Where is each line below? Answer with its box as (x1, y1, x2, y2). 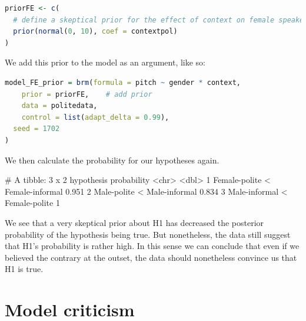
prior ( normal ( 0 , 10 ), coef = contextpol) (13, 27, 178, 36)
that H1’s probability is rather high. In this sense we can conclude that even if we (5, 240, 300, 252)
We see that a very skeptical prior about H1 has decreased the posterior (5, 216, 264, 228)
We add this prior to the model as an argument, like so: (5, 56, 206, 68)
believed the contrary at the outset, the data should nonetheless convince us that (5, 251, 297, 263)
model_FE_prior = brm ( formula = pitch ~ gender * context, (5, 78, 241, 87)
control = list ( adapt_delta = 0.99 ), (21, 113, 169, 122)
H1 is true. (5, 263, 44, 275)
